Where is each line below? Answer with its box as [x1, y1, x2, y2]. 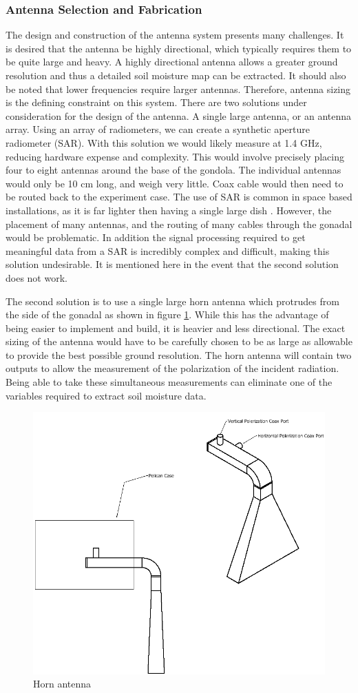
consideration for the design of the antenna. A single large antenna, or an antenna [6, 108, 352, 123]
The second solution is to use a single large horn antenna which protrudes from [6, 293, 339, 308]
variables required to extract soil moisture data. [6, 388, 207, 402]
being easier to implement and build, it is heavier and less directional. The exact [6, 320, 346, 335]
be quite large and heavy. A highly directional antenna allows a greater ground [6, 54, 338, 69]
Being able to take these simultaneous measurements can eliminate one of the [6, 375, 333, 389]
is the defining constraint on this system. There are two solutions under [6, 95, 307, 110]
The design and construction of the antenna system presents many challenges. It [6, 28, 344, 42]
